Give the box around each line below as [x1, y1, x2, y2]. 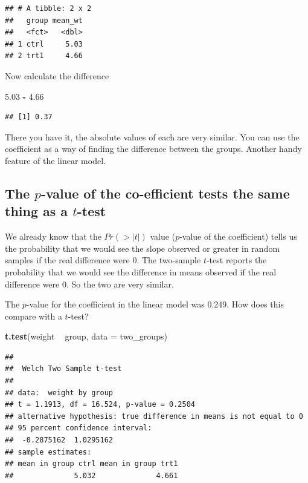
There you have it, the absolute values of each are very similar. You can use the [5, 130, 300, 143]
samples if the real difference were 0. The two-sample [5, 254, 201, 266]
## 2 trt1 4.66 [5, 51, 83, 61]
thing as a [5, 202, 68, 220]
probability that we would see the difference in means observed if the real [5, 265, 277, 278]
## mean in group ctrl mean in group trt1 [5, 459, 178, 468]
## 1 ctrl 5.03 [5, 39, 83, 48]
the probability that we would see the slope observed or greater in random [5, 241, 280, 254]
